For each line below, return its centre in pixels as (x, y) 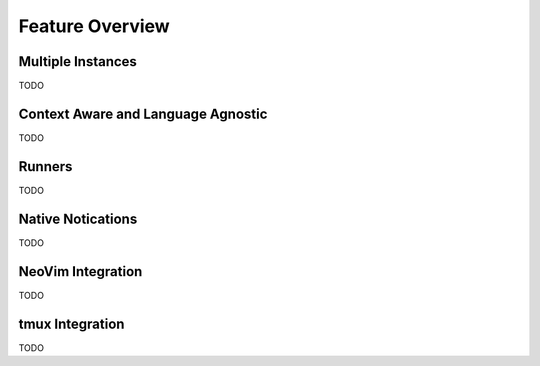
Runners (45, 166)
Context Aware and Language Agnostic (143, 113)
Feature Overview (94, 26)
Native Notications (78, 218)
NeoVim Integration (80, 271)
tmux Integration (71, 323)
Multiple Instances (77, 61)
